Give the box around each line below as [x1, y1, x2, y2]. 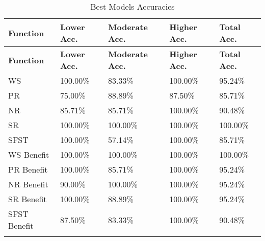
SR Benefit [8, 193, 47, 205]
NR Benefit [8, 178, 48, 190]
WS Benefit [8, 149, 49, 160]
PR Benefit [8, 163, 48, 175]
